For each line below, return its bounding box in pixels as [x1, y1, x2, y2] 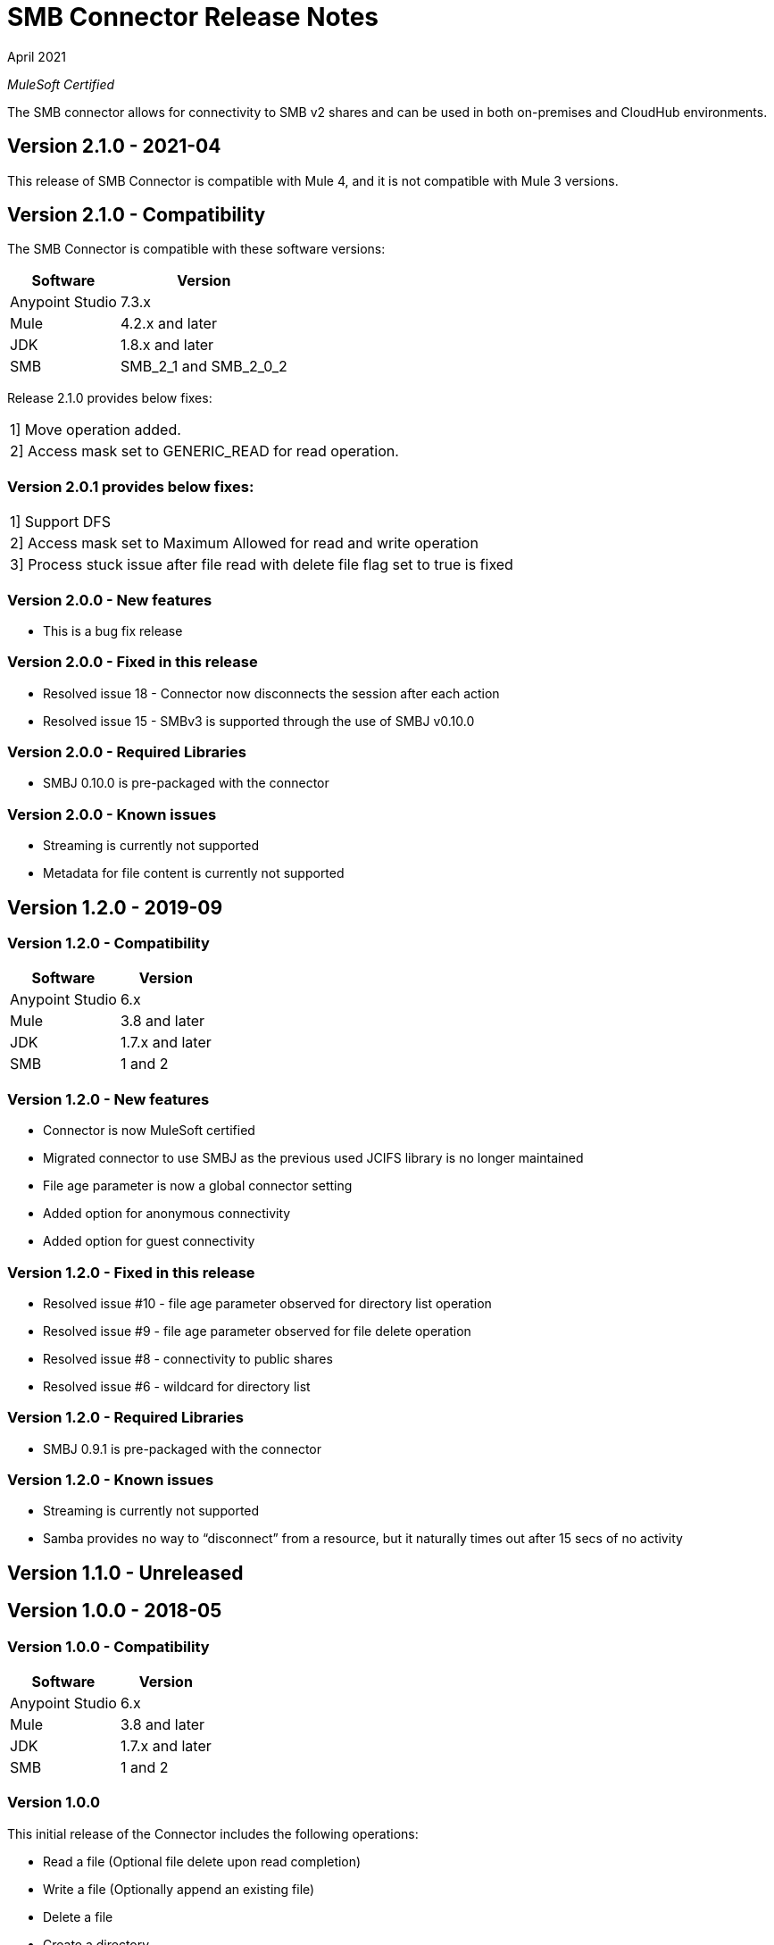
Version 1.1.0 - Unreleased [7, 1561, 244, 1584]
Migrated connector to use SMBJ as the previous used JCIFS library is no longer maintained [43, 1150, 584, 1166]
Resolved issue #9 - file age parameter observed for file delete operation [43, 1323, 471, 1339]
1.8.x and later [120, 336, 214, 355]
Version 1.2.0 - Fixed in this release [7, 1263, 255, 1281]
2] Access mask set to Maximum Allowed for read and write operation [10, 534, 479, 553]
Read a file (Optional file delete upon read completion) [43, 1853, 362, 1869]
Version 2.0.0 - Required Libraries [7, 743, 246, 762]
